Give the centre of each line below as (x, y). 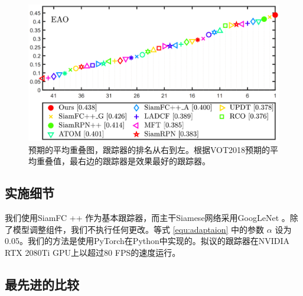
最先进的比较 (42, 284)
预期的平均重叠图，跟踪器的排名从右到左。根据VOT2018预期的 (149, 149)
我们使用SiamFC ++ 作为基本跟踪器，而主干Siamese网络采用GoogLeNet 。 (147, 218)
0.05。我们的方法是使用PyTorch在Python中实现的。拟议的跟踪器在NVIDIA (147, 241)
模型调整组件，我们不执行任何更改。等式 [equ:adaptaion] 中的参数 (139, 229)
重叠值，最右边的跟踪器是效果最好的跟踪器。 (123, 161)
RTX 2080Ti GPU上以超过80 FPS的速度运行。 (93, 253)
